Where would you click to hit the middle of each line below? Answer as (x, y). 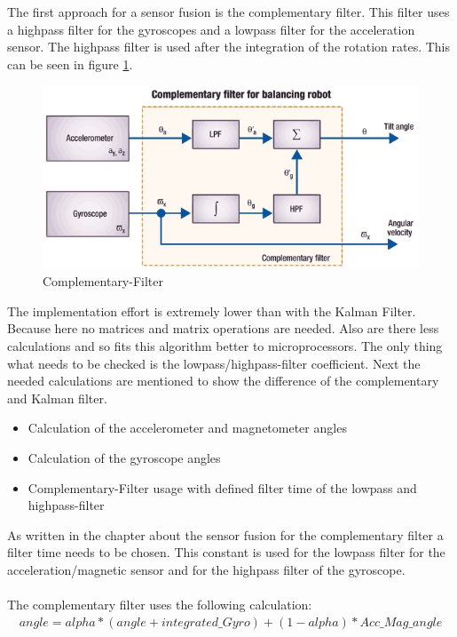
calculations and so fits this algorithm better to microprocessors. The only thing (225, 345)
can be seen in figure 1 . (70, 64)
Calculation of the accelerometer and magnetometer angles (187, 428)
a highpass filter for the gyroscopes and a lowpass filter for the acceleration (211, 29)
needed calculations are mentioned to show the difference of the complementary (223, 381)
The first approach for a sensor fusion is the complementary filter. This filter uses (228, 12)
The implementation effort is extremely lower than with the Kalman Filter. (212, 311)
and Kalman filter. (57, 398)
